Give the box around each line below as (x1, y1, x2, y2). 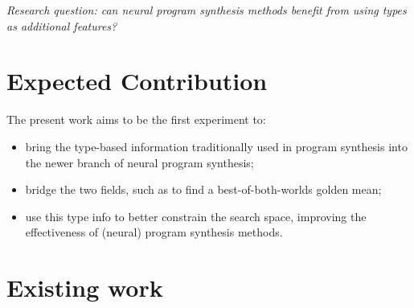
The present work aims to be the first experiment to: (6, 111, 266, 128)
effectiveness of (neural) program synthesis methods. (25, 224, 283, 240)
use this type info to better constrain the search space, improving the (25, 207, 367, 224)
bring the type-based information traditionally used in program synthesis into (25, 138, 408, 154)
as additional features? (6, 17, 117, 34)
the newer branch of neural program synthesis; (25, 154, 254, 170)
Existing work (6, 271, 163, 304)
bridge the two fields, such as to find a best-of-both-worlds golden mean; (25, 181, 382, 198)
